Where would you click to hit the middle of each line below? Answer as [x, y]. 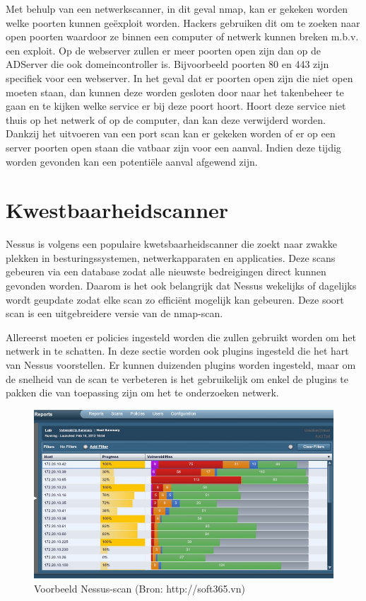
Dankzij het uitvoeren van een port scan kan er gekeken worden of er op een [171, 133]
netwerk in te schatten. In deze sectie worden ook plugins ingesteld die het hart [177, 351]
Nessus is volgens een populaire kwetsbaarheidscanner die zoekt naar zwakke [171, 244]
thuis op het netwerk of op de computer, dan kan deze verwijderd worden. [166, 119]
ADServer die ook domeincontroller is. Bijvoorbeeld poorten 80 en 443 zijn [167, 64]
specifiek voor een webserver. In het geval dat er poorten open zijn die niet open [179, 78]
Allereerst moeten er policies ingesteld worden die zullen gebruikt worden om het [181, 337]
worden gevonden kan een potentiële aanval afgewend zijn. [132, 161]
